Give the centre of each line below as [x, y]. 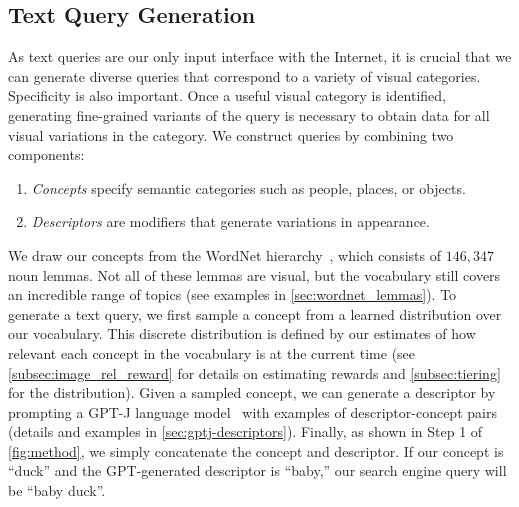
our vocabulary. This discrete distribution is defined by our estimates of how [242, 333]
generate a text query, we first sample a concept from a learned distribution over [255, 313]
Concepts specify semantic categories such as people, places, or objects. [248, 187]
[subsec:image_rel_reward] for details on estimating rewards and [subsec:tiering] [254, 372]
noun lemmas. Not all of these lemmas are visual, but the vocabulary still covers [254, 274]
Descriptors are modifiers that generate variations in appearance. [230, 221]
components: [46, 154]
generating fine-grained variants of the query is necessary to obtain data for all [249, 114]
